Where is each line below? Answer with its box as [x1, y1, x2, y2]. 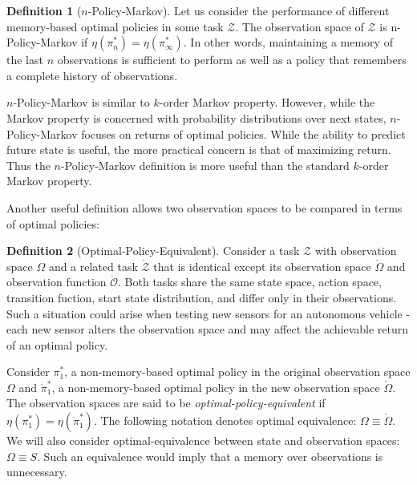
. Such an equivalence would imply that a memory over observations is [37, 447, 383, 464]
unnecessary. [6, 463, 67, 480]
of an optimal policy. [6, 336, 108, 353]
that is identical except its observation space [153, 257, 371, 274]
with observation [314, 242, 397, 259]
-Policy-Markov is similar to [13, 94, 150, 111]
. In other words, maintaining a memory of [183, 34, 393, 51]
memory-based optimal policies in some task [6, 18, 224, 34]
